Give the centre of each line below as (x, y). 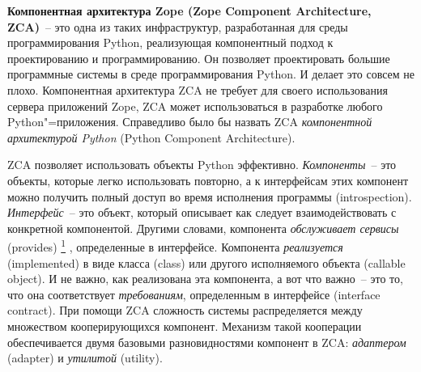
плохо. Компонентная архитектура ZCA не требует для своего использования (198, 89)
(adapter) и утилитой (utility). (85, 358)
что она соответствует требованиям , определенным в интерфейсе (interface (194, 294)
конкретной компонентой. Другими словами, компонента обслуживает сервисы (203, 228)
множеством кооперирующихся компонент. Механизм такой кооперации (185, 325)
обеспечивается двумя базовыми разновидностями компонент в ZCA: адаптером (207, 342)
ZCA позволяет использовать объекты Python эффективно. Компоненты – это (202, 165)
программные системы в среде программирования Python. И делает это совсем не (211, 74)
